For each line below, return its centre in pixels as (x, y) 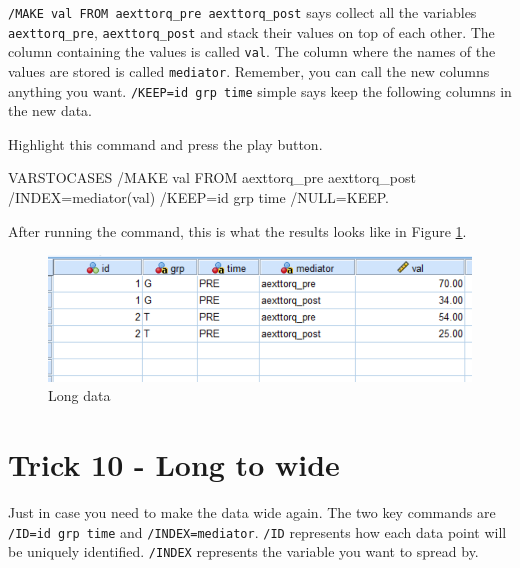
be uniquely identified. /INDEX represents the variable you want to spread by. (243, 551)
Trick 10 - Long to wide (174, 464)
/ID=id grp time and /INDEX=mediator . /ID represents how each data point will (257, 531)
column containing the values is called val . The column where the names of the (252, 51)
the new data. (50, 110)
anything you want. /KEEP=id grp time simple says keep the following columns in (260, 90)
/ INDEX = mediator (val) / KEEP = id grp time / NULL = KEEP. (198, 197)
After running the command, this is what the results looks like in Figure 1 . (237, 230)
